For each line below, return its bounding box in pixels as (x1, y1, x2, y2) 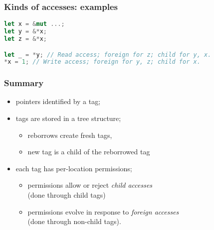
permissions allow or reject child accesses (27, 180, 153, 190)
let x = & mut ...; (4, 20, 65, 28)
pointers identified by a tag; (15, 96, 101, 107)
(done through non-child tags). (27, 216, 121, 227)
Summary (4, 77, 44, 89)
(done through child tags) (27, 190, 106, 200)
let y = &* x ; (4, 28, 47, 35)
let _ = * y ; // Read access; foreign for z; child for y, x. (4, 51, 212, 58)
